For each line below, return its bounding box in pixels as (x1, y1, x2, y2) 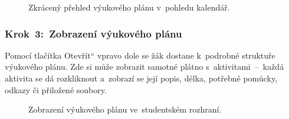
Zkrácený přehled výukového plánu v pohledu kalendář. (28, 1, 230, 13)
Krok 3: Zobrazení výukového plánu (5, 26, 182, 40)
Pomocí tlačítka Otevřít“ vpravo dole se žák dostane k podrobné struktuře (5, 49, 275, 61)
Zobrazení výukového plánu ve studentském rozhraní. (28, 103, 222, 115)
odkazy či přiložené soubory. (5, 83, 107, 96)
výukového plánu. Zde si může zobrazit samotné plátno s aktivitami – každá (5, 60, 284, 73)
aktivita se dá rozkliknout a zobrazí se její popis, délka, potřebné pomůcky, (5, 72, 277, 84)
